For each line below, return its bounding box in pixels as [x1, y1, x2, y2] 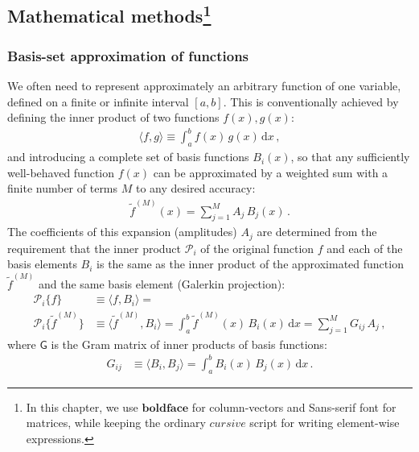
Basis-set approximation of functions [7, 45, 249, 65]
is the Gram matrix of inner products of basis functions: [51, 335, 327, 352]
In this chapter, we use [26, 398, 138, 415]
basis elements [7, 255, 77, 272]
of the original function [200, 239, 314, 256]
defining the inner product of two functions [7, 109, 220, 126]
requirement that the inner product [7, 239, 182, 256]
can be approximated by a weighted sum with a [153, 164, 388, 180]
